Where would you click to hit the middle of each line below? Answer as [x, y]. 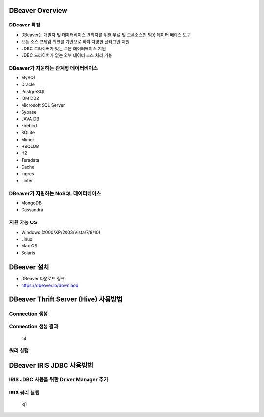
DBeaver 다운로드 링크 [43, 278]
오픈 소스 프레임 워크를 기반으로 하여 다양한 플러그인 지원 [75, 42]
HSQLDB [30, 146]
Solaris [28, 253]
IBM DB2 [30, 98]
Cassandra [32, 210]
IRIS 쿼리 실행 [24, 392]
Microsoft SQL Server [43, 105]
